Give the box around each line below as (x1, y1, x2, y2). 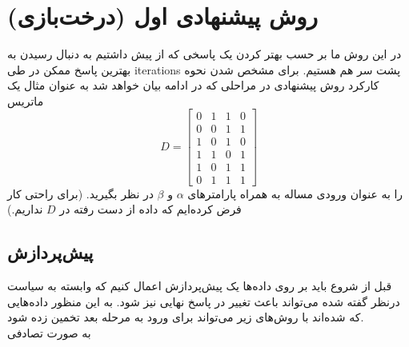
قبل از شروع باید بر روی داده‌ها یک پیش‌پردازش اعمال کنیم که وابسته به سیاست (7, 277, 392, 294)
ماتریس (7, 92, 44, 109)
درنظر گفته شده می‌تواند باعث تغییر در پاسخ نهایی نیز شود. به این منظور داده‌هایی (7, 293, 400, 309)
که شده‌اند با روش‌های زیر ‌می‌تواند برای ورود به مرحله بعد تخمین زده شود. (7, 309, 364, 325)
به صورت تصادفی (7, 324, 91, 341)
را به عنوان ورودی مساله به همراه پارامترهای (187, 185, 403, 201)
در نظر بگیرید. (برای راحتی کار (7, 185, 154, 201)
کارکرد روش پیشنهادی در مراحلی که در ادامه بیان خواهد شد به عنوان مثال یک (7, 77, 379, 94)
